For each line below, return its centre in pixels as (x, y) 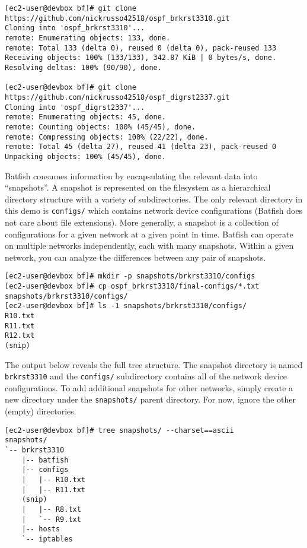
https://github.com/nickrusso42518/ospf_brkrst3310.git (117, 18)
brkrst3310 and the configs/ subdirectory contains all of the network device (146, 376)
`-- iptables (47, 539)
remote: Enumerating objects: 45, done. (86, 117)
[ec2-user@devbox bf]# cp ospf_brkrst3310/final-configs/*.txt (132, 286)
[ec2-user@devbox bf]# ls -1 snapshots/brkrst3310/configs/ (126, 306)
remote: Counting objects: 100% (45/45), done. (100, 127)
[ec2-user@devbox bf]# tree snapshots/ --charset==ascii (119, 430)
